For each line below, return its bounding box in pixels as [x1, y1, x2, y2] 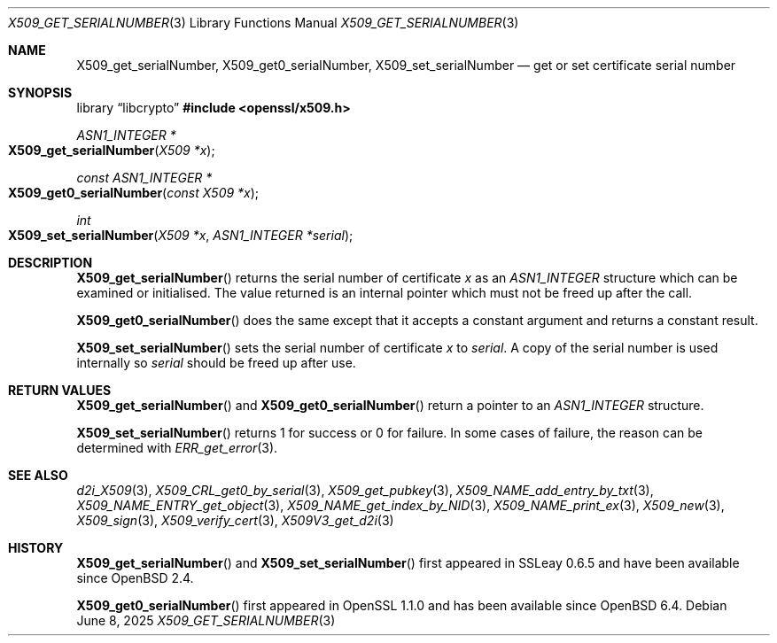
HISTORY [8, 540, 64, 555]
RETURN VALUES [8, 383, 112, 398]
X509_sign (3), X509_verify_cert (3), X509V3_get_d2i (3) [76, 513, 394, 528]
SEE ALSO [8, 468, 68, 483]
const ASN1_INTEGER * [76, 170, 213, 185]
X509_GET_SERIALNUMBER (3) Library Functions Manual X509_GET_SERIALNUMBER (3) [8, 15, 519, 30]
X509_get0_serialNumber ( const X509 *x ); [8, 185, 260, 200]
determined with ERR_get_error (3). [76, 440, 278, 455]
